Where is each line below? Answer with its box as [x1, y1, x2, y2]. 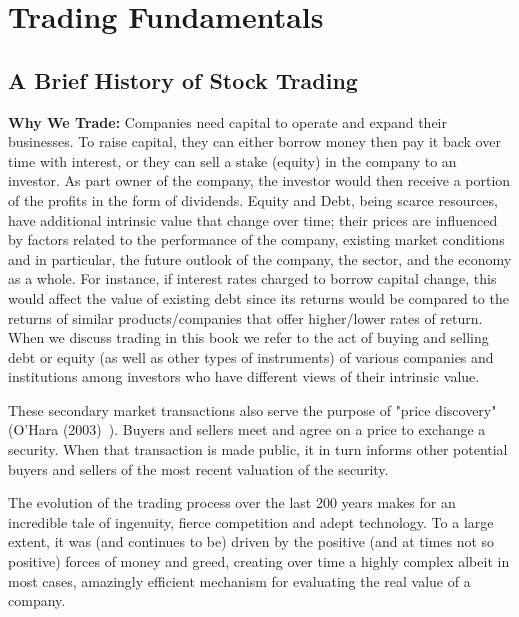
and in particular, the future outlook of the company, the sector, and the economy [8, 248, 512, 269]
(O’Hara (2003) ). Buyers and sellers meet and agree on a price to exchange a [8, 419, 486, 440]
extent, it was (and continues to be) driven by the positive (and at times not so [8, 531, 495, 552]
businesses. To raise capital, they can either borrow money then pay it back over [8, 131, 501, 152]
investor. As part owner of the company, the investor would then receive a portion [8, 170, 511, 191]
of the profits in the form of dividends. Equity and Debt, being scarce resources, [8, 189, 498, 210]
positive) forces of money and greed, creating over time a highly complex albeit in [8, 551, 510, 572]
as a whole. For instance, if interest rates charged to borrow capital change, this [8, 268, 497, 289]
